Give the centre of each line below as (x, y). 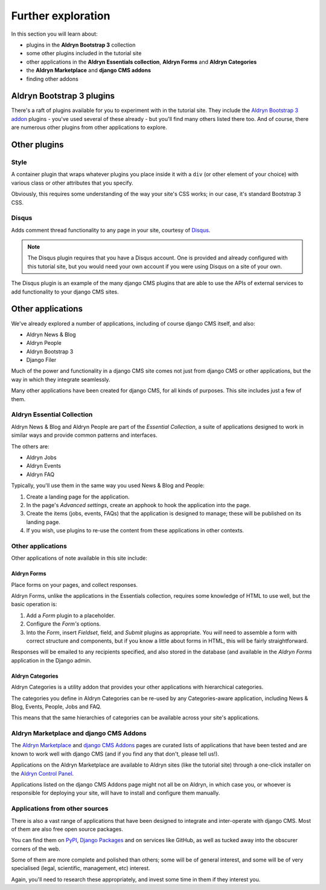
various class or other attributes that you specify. (72, 183)
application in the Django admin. (51, 660)
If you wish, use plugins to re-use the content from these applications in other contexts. (135, 531)
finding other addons (52, 79)
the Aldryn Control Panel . (43, 773)
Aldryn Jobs (41, 457)
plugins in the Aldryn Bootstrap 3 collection (81, 45)
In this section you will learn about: (54, 34)
